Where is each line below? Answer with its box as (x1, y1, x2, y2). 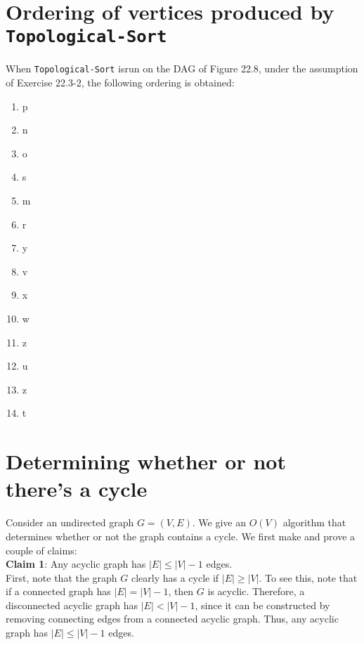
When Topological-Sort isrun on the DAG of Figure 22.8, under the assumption (6, 61, 358, 76)
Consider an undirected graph (6, 515, 134, 530)
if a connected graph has (6, 584, 111, 599)
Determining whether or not (6, 447, 286, 476)
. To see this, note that (259, 570, 358, 585)
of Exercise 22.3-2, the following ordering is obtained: (6, 75, 235, 90)
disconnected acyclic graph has (6, 597, 138, 612)
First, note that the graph (6, 570, 117, 585)
